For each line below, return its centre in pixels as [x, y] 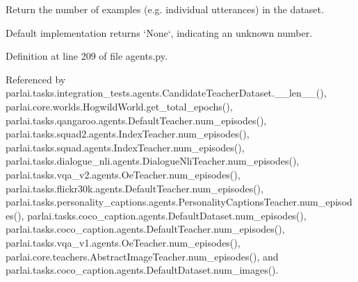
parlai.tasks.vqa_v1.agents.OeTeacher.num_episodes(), [123, 242]
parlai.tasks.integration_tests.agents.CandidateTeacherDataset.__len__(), [166, 93]
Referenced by [36, 79]
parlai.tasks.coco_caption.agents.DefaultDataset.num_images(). [142, 270]
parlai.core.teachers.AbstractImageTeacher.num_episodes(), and [142, 256]
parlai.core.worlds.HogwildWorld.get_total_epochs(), [119, 106]
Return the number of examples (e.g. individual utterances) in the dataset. [165, 9]
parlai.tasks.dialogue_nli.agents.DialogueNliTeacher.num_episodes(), [153, 161]
